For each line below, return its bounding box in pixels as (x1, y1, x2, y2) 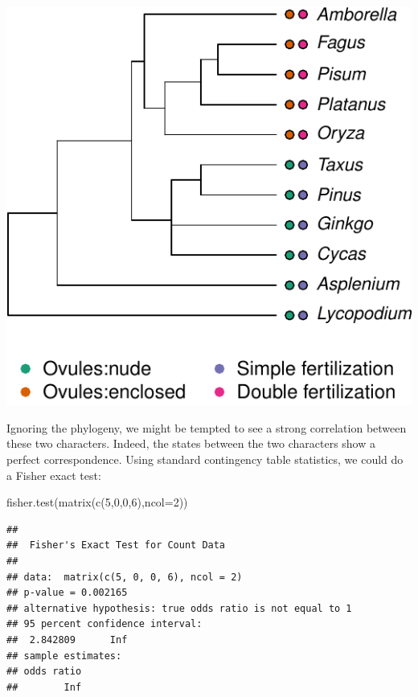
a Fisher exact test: (6, 466, 101, 483)
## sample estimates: (6, 650, 122, 662)
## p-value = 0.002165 (6, 587, 128, 599)
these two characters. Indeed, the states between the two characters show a (6, 435, 376, 452)
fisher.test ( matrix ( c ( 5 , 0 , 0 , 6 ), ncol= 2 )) (6, 494, 188, 510)
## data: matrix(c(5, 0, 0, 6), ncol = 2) (6, 571, 243, 583)
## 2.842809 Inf (6, 634, 128, 646)
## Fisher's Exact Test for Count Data (6, 539, 226, 551)
